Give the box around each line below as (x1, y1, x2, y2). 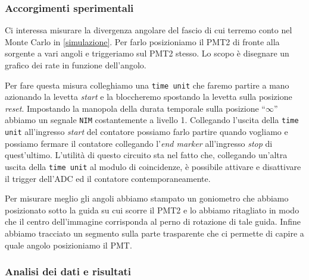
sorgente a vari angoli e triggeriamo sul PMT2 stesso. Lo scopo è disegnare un (5, 47, 289, 59)
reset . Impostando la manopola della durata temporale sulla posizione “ (5, 102, 266, 114)
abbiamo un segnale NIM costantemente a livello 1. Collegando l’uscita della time (5, 114, 299, 126)
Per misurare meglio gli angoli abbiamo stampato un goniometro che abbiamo (5, 192, 289, 205)
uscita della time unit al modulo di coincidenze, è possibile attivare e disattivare (5, 160, 301, 172)
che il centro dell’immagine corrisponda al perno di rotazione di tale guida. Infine (5, 215, 301, 228)
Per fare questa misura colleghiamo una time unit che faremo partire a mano (5, 78, 289, 91)
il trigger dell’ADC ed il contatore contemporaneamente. (5, 172, 211, 184)
